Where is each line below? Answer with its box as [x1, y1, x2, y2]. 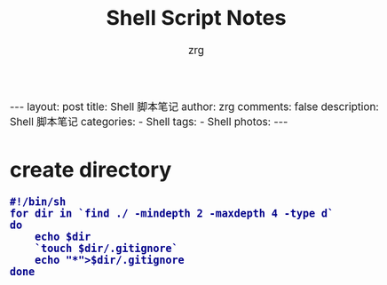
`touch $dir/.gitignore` [34, 242, 178, 255]
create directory [10, 157, 172, 183]
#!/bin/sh [10, 195, 67, 209]
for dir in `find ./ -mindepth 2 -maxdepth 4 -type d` [10, 207, 335, 220]
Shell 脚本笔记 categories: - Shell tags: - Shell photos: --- [10, 115, 288, 129]
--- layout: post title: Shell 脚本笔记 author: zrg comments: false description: [10, 99, 380, 114]
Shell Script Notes [106, 4, 287, 31]
